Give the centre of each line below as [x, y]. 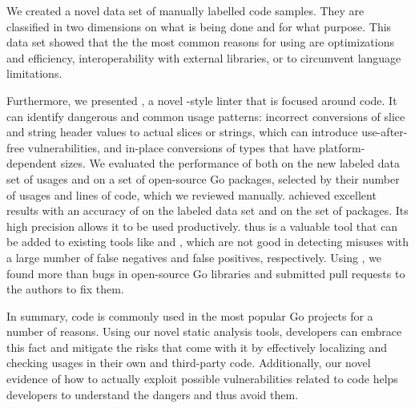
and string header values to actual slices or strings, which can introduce [182, 132]
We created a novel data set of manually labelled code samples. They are [185, 10]
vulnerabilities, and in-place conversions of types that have [171, 147]
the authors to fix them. [65, 289]
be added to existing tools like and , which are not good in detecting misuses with [208, 242]
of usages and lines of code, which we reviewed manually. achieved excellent [191, 194]
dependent [32, 163]
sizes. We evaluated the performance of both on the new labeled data [230, 163]
